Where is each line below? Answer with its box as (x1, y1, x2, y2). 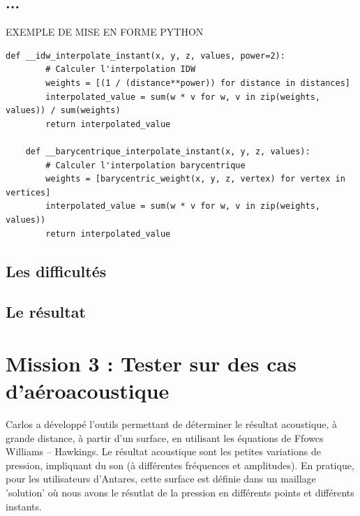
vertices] (6, 187, 51, 198)
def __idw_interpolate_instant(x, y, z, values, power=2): (6, 50, 285, 61)
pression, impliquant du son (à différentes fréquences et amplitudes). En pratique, (6, 457, 354, 472)
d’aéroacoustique (6, 376, 170, 405)
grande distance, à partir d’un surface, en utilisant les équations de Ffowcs (6, 430, 324, 445)
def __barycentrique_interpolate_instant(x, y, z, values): (25, 146, 310, 156)
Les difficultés (6, 260, 107, 281)
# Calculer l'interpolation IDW (45, 64, 196, 75)
